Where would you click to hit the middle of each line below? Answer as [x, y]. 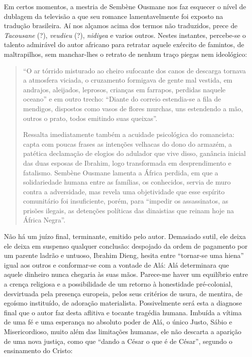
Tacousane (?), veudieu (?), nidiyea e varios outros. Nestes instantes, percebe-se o [125, 35]
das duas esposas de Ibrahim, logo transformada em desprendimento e [127, 162]
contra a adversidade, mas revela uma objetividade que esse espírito [124, 191]
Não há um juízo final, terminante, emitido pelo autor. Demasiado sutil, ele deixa [125, 236]
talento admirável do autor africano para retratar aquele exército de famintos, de [124, 44]
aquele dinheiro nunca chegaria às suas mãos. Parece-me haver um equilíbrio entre [126, 274]
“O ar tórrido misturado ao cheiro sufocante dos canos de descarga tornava [134, 70]
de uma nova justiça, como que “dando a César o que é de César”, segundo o [118, 341]
